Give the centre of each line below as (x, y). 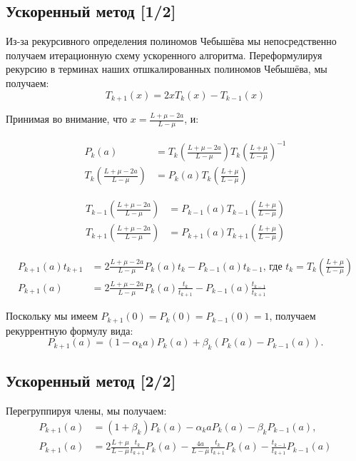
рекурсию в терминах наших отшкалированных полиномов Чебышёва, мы (167, 69)
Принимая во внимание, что (67, 119)
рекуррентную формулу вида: (70, 330)
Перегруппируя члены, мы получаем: (86, 411)
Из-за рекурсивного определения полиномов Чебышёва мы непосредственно (171, 41)
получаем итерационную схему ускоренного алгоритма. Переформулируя (164, 55)
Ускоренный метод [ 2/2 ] (91, 381)
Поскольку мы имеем (52, 316)
